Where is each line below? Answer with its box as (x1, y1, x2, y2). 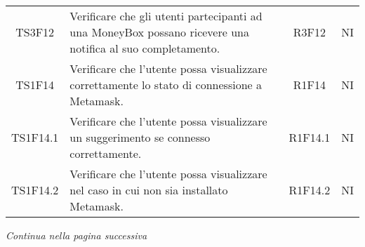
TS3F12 (15, 24, 55, 40)
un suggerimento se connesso (69, 129, 211, 145)
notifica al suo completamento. (69, 40, 220, 56)
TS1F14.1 (11, 129, 59, 145)
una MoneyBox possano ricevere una (69, 24, 249, 40)
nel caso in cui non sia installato (69, 182, 228, 198)
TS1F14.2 (11, 182, 59, 198)
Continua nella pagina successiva (6, 228, 147, 242)
